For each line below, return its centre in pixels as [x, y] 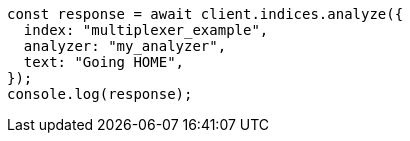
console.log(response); [100, 94]
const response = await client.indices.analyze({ [205, 14]
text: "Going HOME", [104, 62]
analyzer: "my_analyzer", [125, 46]
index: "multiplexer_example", [146, 30]
